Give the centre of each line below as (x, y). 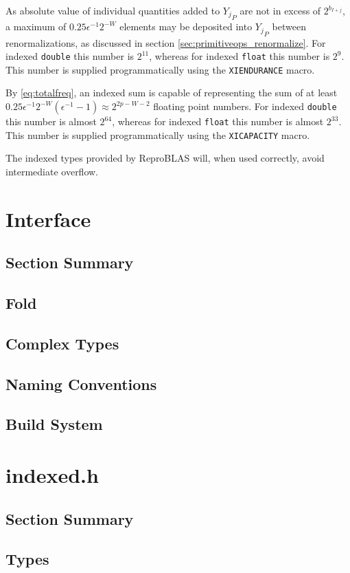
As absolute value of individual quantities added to (113, 10)
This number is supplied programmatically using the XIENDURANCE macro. (160, 69)
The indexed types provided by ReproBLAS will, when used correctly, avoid (165, 158)
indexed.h (52, 474)
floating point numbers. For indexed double (245, 106)
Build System (54, 424)
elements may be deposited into (186, 26)
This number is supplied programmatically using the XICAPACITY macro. (158, 134)
